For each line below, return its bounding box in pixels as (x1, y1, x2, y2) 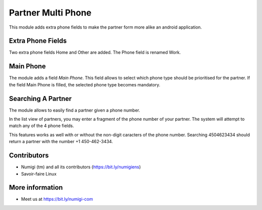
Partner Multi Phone (9, 7, 92, 18)
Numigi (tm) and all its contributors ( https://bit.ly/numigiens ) (21, 164, 141, 170)
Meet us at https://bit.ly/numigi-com (21, 196, 93, 202)
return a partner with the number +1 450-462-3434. (9, 139, 114, 145)
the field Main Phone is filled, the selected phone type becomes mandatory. (9, 81, 160, 87)
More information (9, 183, 63, 192)
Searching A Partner (9, 95, 72, 103)
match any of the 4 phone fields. (9, 123, 74, 129)
